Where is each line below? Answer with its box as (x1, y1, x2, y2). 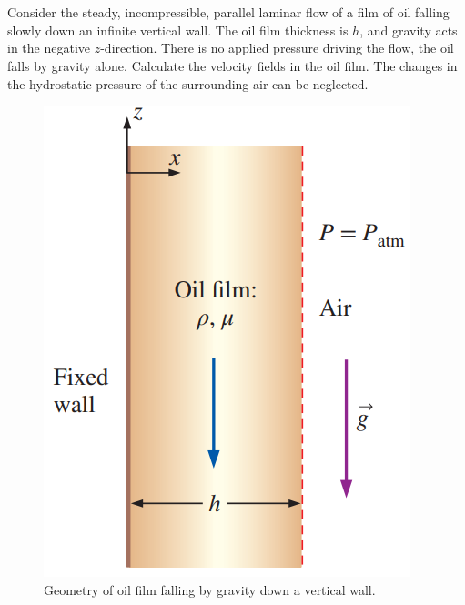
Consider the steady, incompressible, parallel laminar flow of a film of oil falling (7, 3, 450, 22)
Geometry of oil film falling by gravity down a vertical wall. (44, 580, 376, 599)
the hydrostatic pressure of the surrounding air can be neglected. (7, 74, 369, 93)
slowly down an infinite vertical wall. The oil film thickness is (7, 20, 349, 39)
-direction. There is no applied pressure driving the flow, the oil (100, 38, 454, 57)
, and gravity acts (359, 20, 458, 39)
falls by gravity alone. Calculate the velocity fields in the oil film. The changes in (7, 55, 458, 75)
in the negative (7, 38, 90, 57)
